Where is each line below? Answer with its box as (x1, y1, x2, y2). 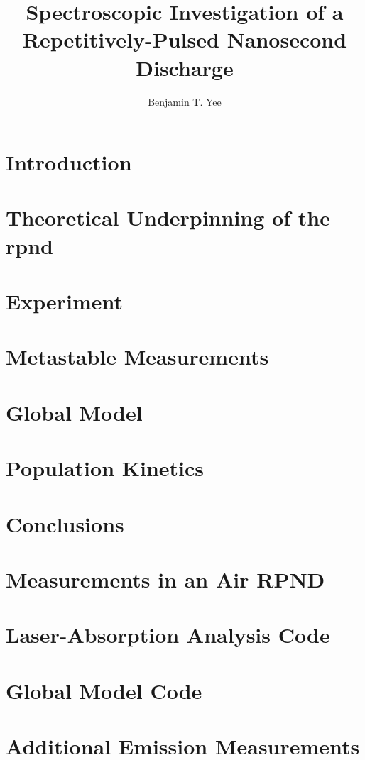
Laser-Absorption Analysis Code (6, 620, 330, 649)
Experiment (6, 287, 124, 316)
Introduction (6, 148, 132, 177)
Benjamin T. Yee (148, 94, 222, 109)
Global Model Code (6, 676, 202, 705)
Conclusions (6, 509, 124, 538)
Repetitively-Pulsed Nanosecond (22, 25, 347, 54)
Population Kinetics (6, 453, 205, 483)
